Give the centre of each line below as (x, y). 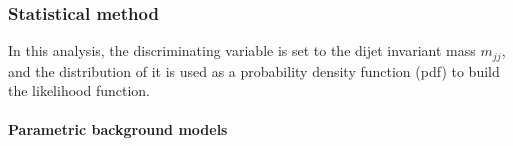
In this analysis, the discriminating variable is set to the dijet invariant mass (242, 50)
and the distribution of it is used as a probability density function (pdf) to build (254, 70)
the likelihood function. (79, 90)
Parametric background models (118, 129)
